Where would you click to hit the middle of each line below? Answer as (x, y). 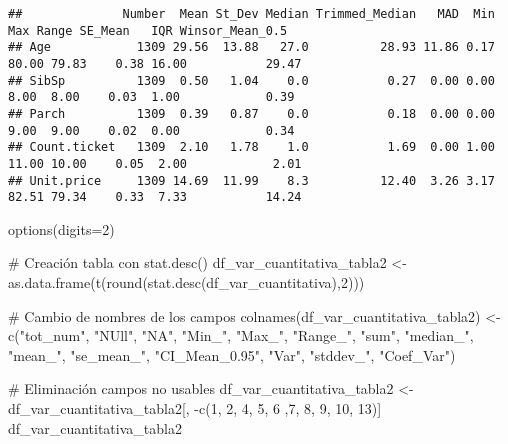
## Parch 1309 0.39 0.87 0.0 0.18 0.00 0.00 (251, 113)
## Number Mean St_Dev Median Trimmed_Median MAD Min (251, 14)
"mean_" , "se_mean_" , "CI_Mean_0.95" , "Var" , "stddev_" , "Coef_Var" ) (232, 354)
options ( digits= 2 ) (61, 228)
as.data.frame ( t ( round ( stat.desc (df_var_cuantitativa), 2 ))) (186, 282)
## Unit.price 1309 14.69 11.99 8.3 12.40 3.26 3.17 (251, 180)
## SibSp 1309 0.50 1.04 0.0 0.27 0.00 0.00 (251, 80)
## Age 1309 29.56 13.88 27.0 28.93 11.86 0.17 (251, 47)
